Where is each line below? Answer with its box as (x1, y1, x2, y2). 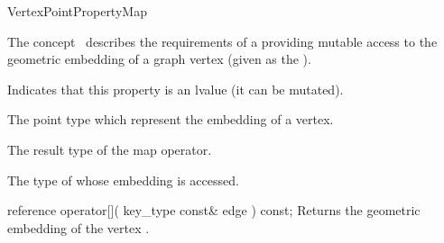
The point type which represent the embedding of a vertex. (7, 110, 334, 129)
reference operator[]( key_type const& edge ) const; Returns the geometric (7, 201, 421, 220)
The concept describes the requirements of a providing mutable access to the (7, 31, 438, 50)
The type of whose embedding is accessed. (7, 170, 239, 189)
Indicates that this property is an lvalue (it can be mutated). (7, 79, 344, 98)
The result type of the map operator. (7, 139, 212, 158)
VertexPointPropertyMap (7, 2, 147, 20)
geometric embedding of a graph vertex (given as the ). (7, 49, 311, 68)
